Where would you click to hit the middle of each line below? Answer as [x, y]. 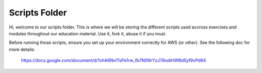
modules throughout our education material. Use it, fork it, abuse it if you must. [88, 33]
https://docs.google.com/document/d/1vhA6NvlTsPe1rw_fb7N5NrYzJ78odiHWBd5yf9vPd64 [114, 60]
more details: [22, 49]
